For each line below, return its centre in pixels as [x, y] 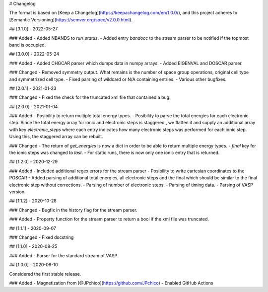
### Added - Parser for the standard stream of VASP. [64, 255]
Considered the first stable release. [45, 274]
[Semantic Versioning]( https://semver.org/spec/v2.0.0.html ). [71, 19]
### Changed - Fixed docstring [41, 237]
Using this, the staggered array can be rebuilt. [56, 137]
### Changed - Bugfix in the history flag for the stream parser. [73, 210]
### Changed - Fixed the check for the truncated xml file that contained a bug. [90, 97]
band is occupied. [28, 45]
